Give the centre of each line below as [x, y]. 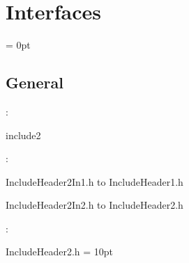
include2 [23, 135]
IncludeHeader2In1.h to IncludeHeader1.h [94, 181]
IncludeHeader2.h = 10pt [60, 252]
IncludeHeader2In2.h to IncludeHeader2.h [94, 205]
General [35, 82]
